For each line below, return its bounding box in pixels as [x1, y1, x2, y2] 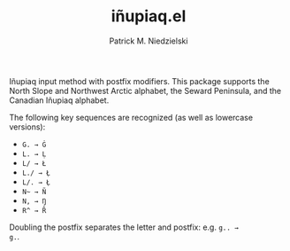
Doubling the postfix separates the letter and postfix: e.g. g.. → [9, 222, 239, 232]
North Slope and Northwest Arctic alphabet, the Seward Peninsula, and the [9, 85, 281, 96]
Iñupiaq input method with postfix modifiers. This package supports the [9, 75, 270, 86]
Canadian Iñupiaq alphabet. [9, 95, 110, 106]
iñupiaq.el [111, 6, 187, 27]
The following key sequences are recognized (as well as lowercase [9, 112, 254, 122]
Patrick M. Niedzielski [109, 35, 188, 46]
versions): [9, 122, 46, 132]
